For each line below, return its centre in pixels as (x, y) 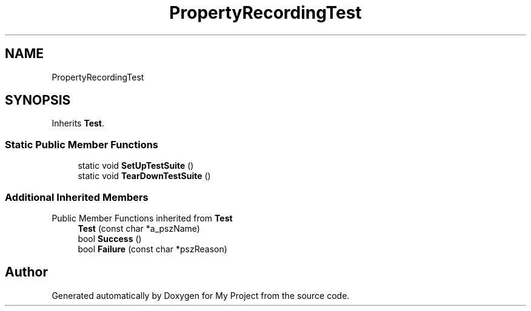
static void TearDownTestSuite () (144, 176)
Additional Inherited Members (77, 197)
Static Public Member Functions (82, 144)
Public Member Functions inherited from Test (142, 218)
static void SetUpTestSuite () (136, 166)
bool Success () (110, 238)
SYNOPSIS (38, 100)
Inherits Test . (78, 123)
